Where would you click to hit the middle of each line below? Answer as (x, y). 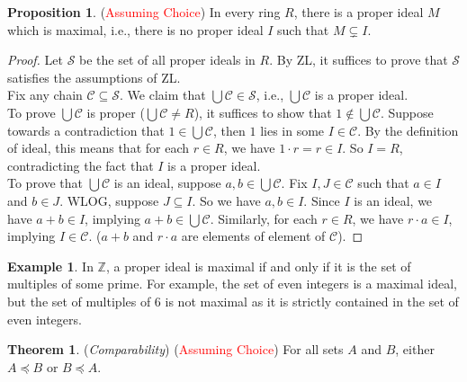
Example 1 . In (50, 266)
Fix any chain (45, 95)
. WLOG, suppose (109, 200)
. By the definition (408, 130)
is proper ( (116, 112)
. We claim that (163, 95)
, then (229, 130)
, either (415, 349)
